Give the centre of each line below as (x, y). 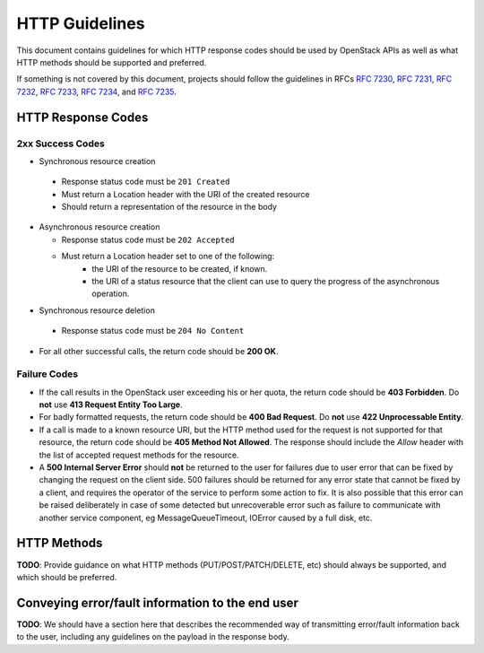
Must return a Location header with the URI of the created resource (186, 194)
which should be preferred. (67, 577)
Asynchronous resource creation (99, 227)
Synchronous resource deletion (97, 310)
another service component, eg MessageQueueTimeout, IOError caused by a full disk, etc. (206, 518)
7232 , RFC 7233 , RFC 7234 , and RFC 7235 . (96, 91)
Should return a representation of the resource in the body (169, 207)
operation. (111, 294)
